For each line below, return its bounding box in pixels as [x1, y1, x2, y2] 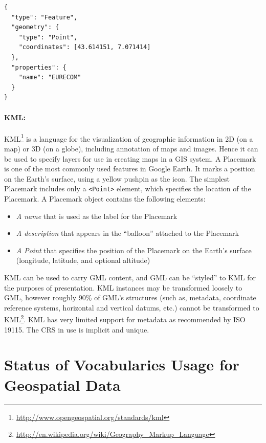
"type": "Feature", [11, 13, 78, 21]
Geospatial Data [4, 374, 121, 395]
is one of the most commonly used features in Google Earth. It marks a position [4, 163, 255, 174]
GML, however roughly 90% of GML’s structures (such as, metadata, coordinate [4, 292, 256, 303]
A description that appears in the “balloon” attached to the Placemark [16, 228, 239, 238]
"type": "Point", [18, 33, 78, 41]
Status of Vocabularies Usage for [4, 354, 239, 375]
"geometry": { [11, 24, 59, 31]
